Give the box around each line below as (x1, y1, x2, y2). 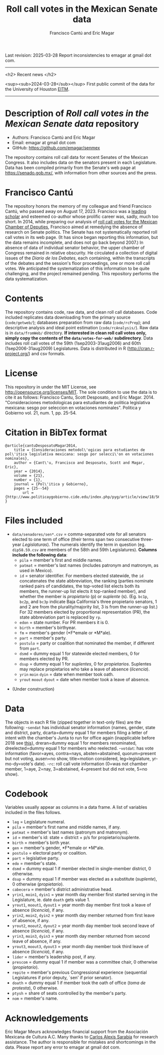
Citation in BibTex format (5, 427, 107, 438)
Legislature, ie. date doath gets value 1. (12, 897, 90, 903)
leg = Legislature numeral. (12, 819, 65, 825)
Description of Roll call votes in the (5, 108, 149, 119)
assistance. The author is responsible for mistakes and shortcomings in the (5, 1039, 156, 1045)
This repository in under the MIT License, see (5, 384, 97, 389)
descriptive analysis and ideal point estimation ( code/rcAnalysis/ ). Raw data (5, 324, 159, 330)
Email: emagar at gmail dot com (12, 139, 76, 145)
